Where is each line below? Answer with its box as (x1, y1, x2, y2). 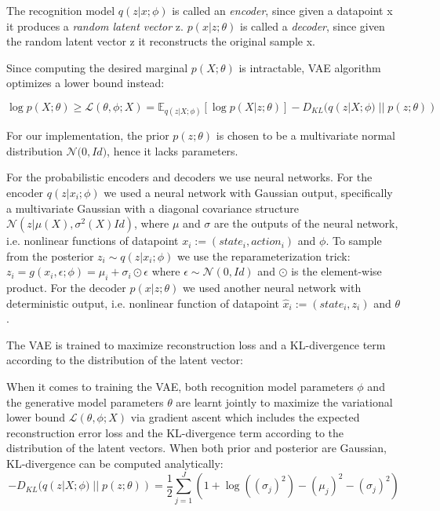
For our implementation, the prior (6, 127, 169, 144)
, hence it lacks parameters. (107, 142, 238, 159)
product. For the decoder (6, 279, 126, 296)
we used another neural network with (182, 279, 362, 296)
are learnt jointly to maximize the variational (176, 393, 393, 410)
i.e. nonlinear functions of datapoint (6, 232, 179, 249)
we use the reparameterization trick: (176, 247, 351, 264)
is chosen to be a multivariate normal (216, 127, 395, 144)
